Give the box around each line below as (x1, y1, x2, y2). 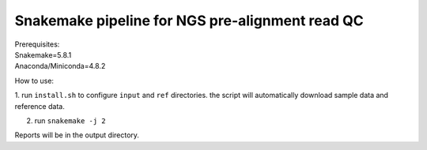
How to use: (14, 76, 55, 85)
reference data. (14, 101, 65, 111)
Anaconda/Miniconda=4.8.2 (14, 62, 106, 71)
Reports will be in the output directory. (14, 130, 140, 140)
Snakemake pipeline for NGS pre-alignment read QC (14, 12, 364, 29)
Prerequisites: (14, 39, 60, 49)
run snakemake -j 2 (34, 115, 106, 126)
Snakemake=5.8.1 (14, 50, 72, 59)
